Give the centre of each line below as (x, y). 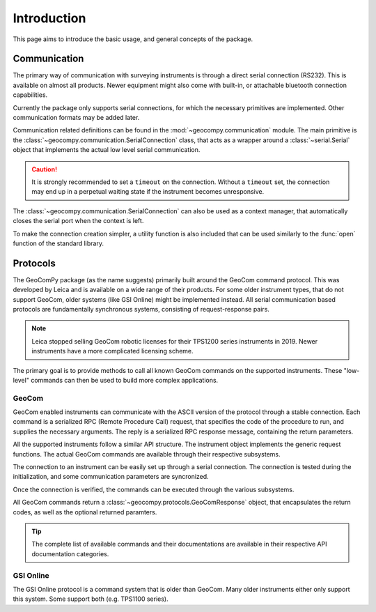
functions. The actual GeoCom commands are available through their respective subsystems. (147, 454)
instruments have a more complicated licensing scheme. (113, 351)
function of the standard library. (58, 243)
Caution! (45, 169)
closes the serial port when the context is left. (78, 221)
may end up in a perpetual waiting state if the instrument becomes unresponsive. (148, 192)
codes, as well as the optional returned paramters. (85, 512)
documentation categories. (70, 553)
